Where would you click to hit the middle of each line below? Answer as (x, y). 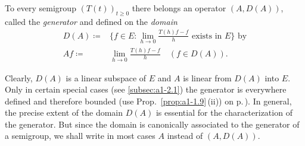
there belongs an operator (179, 8)
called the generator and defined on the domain (91, 21)
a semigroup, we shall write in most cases (80, 136)
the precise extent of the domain (64, 112)
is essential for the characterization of (224, 112)
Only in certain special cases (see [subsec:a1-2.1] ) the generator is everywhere (146, 89)
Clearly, (19, 77)
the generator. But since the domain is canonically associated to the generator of (152, 124)
